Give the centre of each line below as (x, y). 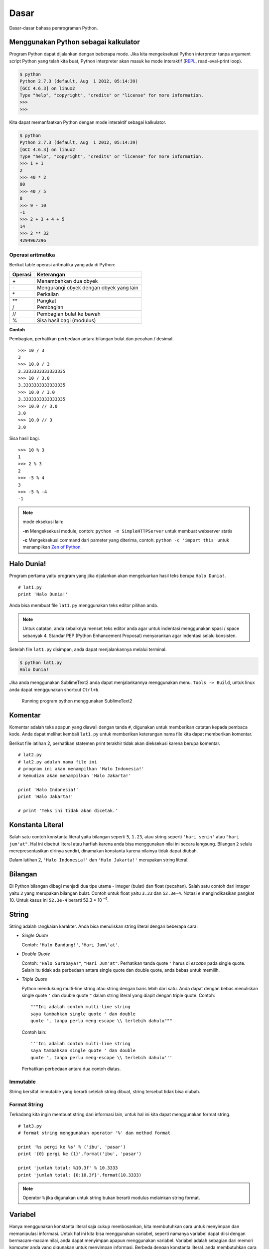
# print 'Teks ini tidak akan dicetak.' (68, 811)
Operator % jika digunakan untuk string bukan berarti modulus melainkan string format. (111, 1198)
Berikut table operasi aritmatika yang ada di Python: (62, 265)
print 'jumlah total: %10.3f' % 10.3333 (68, 1168)
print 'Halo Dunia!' (43, 594)
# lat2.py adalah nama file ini (58, 762)
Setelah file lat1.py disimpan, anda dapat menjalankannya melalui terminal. (88, 649)
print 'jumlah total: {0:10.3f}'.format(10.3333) (80, 1175)
